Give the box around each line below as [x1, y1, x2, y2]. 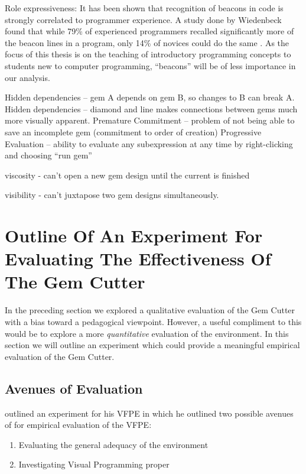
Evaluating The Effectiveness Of [5, 246, 271, 271]
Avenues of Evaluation [5, 379, 143, 397]
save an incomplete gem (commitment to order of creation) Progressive [5, 125, 262, 138]
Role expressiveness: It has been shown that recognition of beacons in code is [5, 2, 284, 14]
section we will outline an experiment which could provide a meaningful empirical [5, 339, 300, 351]
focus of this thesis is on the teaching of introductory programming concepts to [5, 48, 291, 60]
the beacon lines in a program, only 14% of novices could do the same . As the [5, 36, 289, 48]
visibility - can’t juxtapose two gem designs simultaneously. [5, 189, 219, 201]
